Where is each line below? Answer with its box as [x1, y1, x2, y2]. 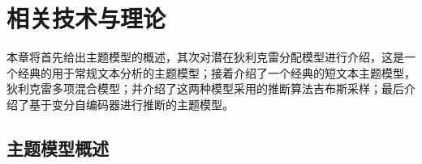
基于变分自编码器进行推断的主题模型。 [28, 95, 234, 112]
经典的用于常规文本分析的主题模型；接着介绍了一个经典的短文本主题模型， [17, 64, 416, 81]
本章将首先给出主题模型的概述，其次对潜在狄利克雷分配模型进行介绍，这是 [6, 48, 404, 65]
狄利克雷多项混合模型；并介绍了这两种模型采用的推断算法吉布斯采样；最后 [6, 80, 404, 97]
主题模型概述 [6, 135, 109, 160]
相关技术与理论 [6, 2, 166, 35]
